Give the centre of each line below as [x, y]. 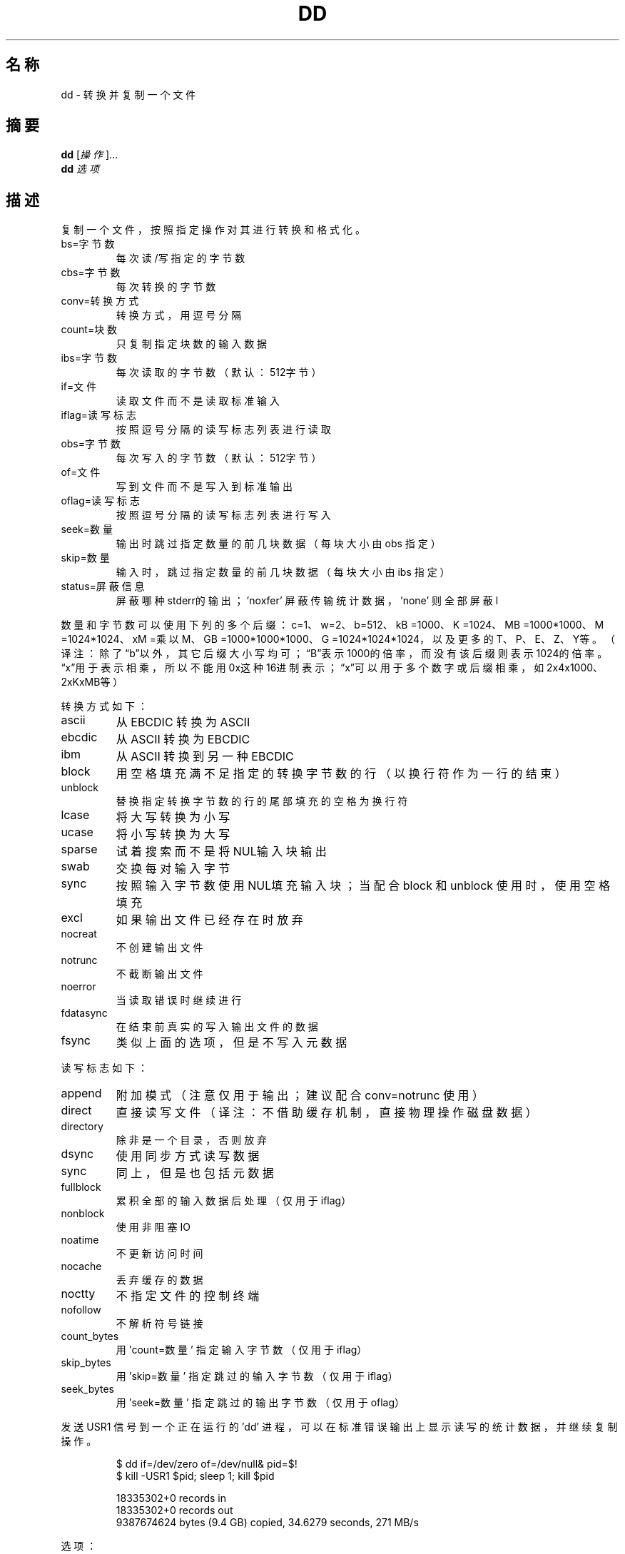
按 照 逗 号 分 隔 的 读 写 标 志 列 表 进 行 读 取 [223, 430]
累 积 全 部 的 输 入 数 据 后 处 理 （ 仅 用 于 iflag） [234, 1201]
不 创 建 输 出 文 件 [159, 948]
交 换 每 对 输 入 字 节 [173, 869]
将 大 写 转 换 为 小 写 [173, 817]
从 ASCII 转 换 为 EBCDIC [183, 740]
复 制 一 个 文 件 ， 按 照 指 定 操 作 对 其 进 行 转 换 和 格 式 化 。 [213, 230]
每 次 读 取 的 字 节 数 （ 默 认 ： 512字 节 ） [219, 372]
